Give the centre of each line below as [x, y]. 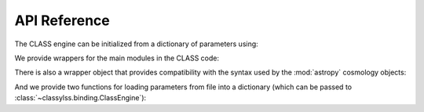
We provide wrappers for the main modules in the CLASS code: [117, 58]
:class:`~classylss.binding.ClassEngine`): [80, 98]
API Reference [62, 20]
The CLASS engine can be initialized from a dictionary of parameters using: [136, 44]
